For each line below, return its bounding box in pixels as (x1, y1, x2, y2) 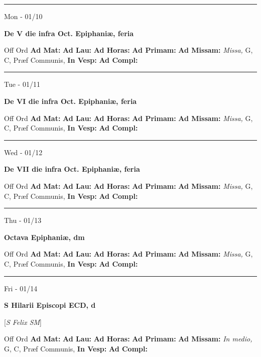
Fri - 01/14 (4, 283, 38, 293)
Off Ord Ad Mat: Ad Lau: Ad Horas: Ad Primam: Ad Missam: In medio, (4, 333, 252, 344)
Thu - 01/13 (4, 215, 42, 225)
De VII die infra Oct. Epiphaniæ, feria (4, 164, 140, 174)
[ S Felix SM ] (4, 316, 42, 327)
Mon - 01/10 (4, 11, 43, 21)
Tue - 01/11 (4, 79, 40, 89)
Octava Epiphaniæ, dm (4, 231, 85, 242)
